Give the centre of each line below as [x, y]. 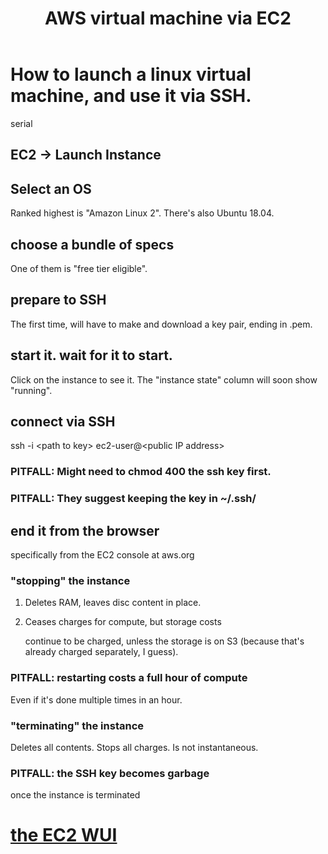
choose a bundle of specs [92, 244]
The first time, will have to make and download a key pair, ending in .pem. [161, 324]
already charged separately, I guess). [101, 652]
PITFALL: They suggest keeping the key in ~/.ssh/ [133, 499]
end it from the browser [85, 530]
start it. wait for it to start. [91, 355]
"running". [31, 390]
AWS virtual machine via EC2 [168, 18]
